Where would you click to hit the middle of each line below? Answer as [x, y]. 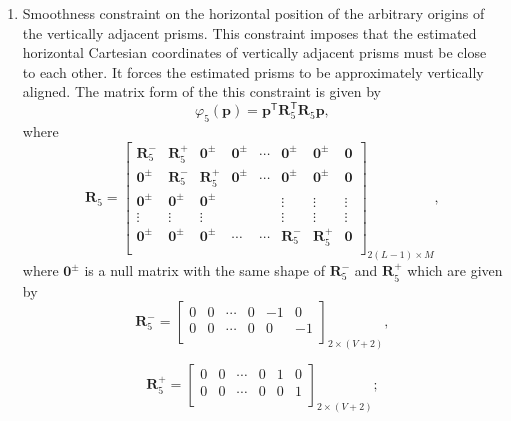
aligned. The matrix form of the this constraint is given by [201, 91]
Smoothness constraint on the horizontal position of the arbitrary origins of [253, 13]
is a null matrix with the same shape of [205, 270]
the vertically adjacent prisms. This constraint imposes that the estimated [249, 32]
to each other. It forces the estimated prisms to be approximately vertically [253, 71]
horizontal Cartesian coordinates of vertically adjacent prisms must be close [254, 52]
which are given [455, 270]
